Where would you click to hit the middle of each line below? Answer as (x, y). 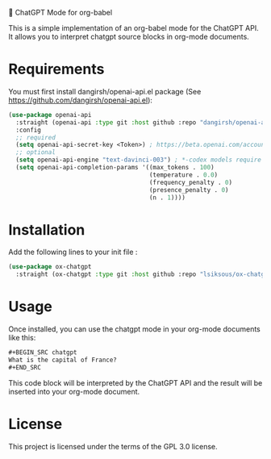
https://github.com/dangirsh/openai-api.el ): (81, 100)
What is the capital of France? (63, 360)
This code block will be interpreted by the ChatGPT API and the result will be (135, 382)
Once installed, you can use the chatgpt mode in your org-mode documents (134, 329)
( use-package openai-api (50, 115)
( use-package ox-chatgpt (50, 267)
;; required (36, 137)
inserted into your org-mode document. (74, 391)
